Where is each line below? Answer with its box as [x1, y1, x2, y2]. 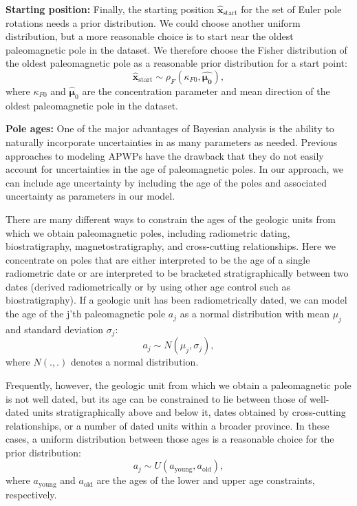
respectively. [6, 487, 57, 501]
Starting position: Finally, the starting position [6, 2, 215, 16]
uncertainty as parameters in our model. [6, 189, 175, 203]
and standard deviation [6, 321, 104, 336]
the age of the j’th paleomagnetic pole [6, 306, 166, 321]
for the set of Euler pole [241, 2, 342, 16]
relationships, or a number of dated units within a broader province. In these [6, 418, 329, 432]
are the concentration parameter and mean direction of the [82, 83, 330, 98]
